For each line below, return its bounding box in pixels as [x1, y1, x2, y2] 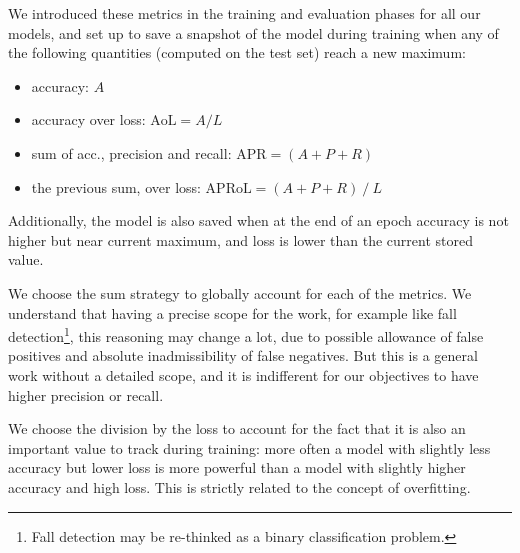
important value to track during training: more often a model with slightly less [8, 437, 491, 458]
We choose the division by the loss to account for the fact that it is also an [8, 418, 466, 439]
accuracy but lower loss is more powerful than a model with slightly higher [8, 457, 466, 478]
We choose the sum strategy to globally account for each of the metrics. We [8, 282, 472, 303]
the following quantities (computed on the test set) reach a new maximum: [8, 42, 466, 63]
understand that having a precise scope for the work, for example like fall [8, 302, 457, 323]
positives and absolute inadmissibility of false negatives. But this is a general [8, 345, 478, 366]
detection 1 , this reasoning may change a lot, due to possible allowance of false [8, 323, 484, 346]
